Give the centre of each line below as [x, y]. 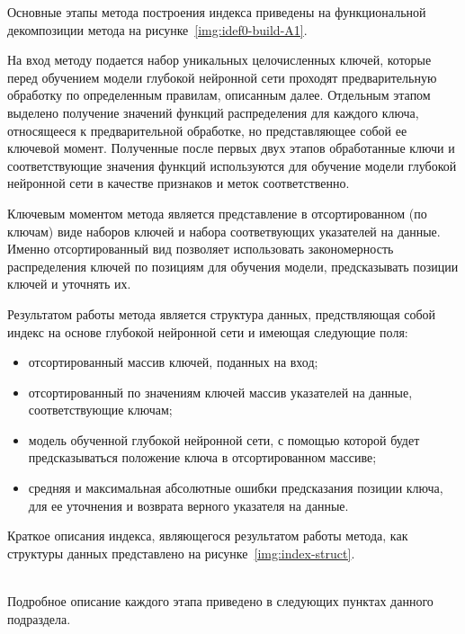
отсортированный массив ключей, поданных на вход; [173, 362]
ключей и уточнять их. [69, 284]
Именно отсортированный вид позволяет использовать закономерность [201, 249]
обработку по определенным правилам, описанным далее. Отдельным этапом [219, 95]
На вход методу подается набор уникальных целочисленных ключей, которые [219, 60]
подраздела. [39, 618]
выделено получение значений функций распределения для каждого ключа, [213, 112]
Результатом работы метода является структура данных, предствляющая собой [222, 313]
